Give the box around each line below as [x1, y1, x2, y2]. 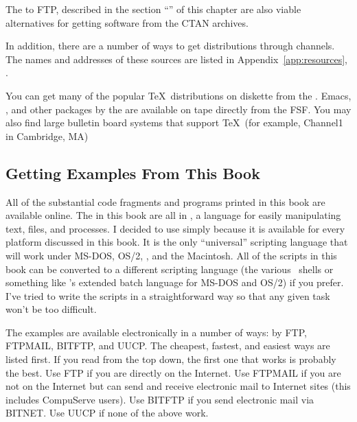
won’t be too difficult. [5, 302, 97, 316]
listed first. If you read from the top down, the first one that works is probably [5, 352, 336, 366]
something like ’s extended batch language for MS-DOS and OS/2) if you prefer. [5, 275, 344, 290]
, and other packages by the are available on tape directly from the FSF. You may [5, 102, 352, 116]
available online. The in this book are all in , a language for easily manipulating [5, 208, 341, 222]
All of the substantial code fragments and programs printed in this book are [5, 194, 325, 209]
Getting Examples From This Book [5, 162, 260, 183]
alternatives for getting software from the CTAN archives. [5, 15, 249, 30]
